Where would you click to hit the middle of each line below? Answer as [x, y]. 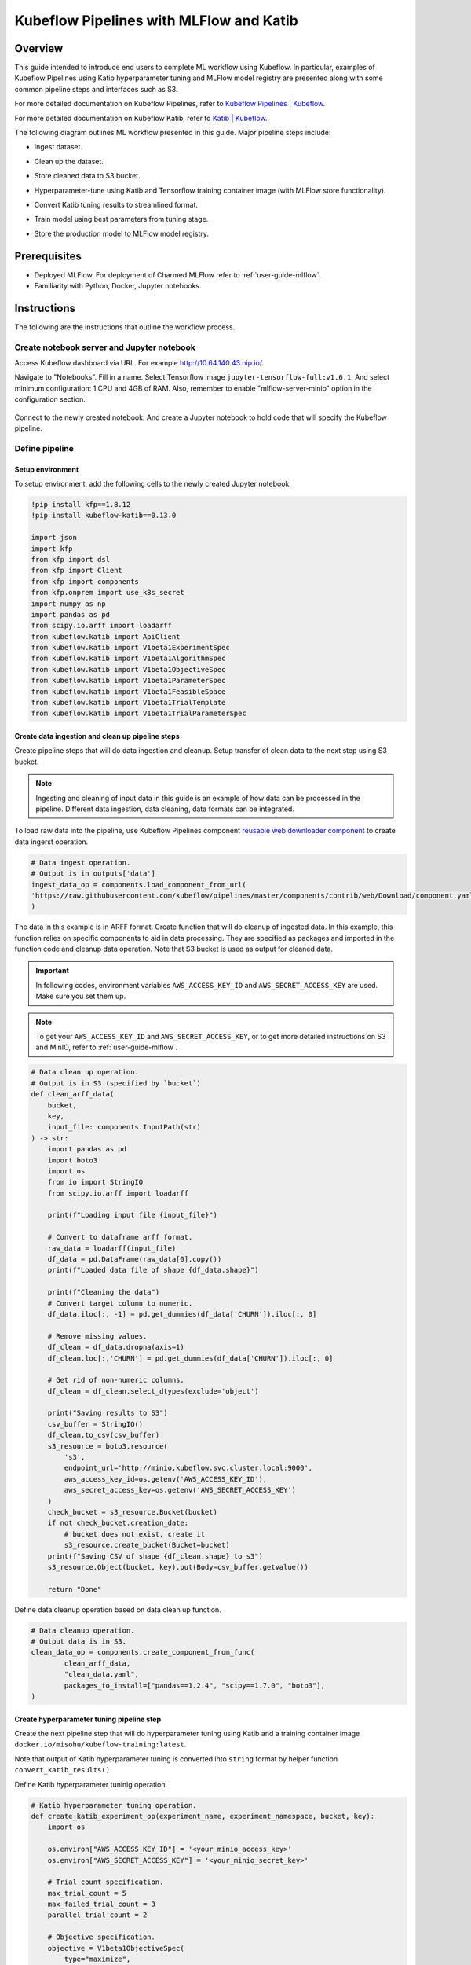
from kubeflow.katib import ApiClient [106, 636]
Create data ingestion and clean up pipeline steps [97, 736]
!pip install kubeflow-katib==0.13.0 [104, 516]
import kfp [52, 549]
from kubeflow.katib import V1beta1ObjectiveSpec [128, 669]
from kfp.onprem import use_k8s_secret [108, 593]
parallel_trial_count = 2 [97, 1915]
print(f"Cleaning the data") [104, 1292]
